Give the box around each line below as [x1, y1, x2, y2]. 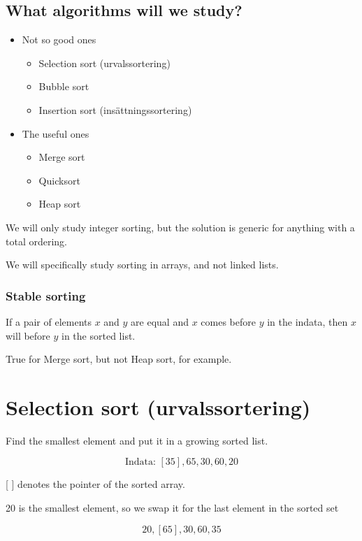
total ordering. [6, 233, 67, 248]
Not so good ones [22, 32, 96, 47]
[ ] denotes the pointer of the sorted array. [6, 477, 185, 491]
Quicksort [38, 173, 80, 187]
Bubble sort [38, 79, 89, 94]
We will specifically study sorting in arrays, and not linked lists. [6, 257, 279, 272]
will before [6, 328, 50, 342]
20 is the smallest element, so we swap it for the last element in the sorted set [6, 500, 339, 515]
